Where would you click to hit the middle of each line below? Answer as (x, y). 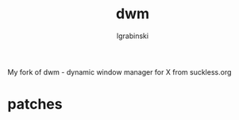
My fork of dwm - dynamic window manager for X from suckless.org (119, 72)
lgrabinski (133, 36)
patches (35, 105)
